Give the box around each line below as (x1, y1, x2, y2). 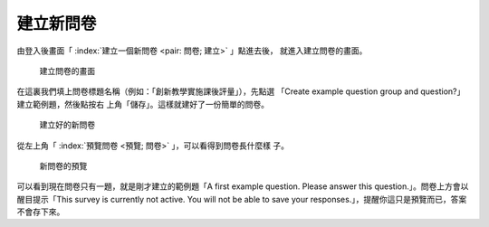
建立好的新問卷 (39, 119, 95, 130)
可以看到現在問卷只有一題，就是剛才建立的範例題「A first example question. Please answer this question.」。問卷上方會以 (16, 181, 469, 192)
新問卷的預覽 (39, 160, 88, 171)
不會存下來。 (16, 206, 65, 217)
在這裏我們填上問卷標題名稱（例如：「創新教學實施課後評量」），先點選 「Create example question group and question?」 (16, 86, 465, 97)
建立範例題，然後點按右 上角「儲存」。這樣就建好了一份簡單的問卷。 (16, 99, 269, 109)
